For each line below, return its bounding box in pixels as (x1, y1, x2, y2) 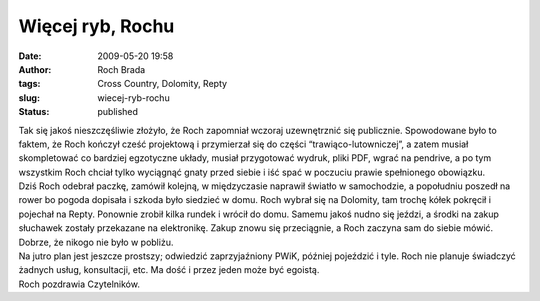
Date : (18, 50, 42, 62)
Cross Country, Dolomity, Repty (97, 78, 228, 90)
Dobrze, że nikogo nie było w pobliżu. (18, 236, 174, 248)
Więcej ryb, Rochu (18, 15, 175, 37)
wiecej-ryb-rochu (97, 91, 170, 104)
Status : (18, 106, 50, 118)
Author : (18, 63, 52, 75)
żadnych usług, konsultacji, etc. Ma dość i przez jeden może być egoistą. (18, 264, 320, 276)
